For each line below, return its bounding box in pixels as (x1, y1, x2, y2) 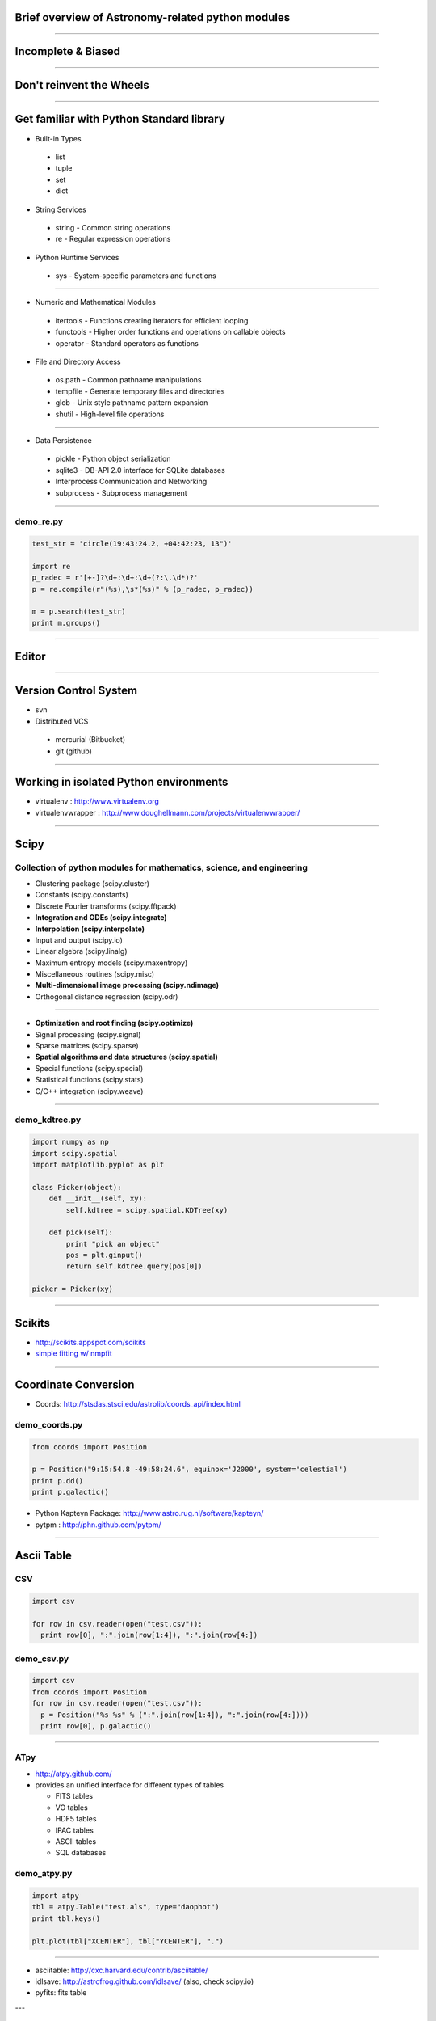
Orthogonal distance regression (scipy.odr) (35, 991, 178, 1002)
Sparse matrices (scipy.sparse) (35, 1041, 139, 1051)
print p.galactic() (31, 1487, 109, 1497)
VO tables (55, 1803, 88, 1812)
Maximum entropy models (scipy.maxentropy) (35, 958, 188, 968)
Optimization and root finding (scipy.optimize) (35, 1019, 194, 1028)
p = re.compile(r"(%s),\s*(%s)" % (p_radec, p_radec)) (31, 584, 254, 593)
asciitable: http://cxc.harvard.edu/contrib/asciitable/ (35, 1965, 208, 1975)
